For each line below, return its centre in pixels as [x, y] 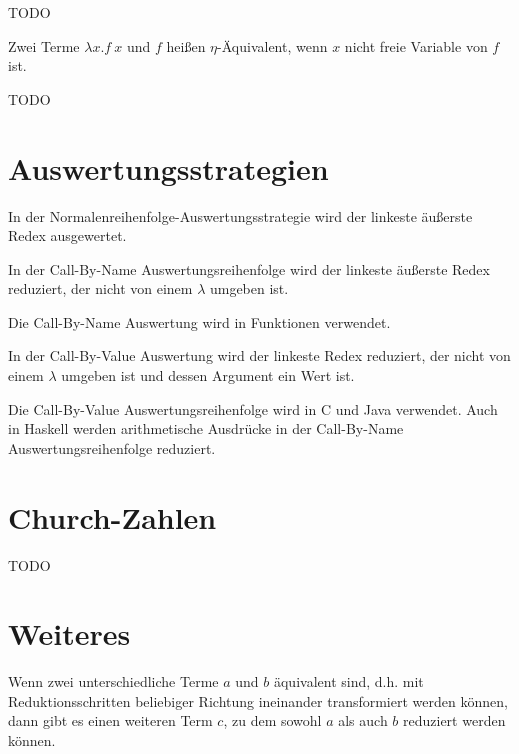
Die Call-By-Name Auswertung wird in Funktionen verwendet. [199, 321]
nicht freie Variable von [416, 45]
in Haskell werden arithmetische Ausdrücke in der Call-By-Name [206, 428]
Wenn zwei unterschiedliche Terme [113, 681]
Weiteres [69, 633]
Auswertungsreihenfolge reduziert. [112, 447]
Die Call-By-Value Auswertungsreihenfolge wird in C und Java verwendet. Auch [253, 408]
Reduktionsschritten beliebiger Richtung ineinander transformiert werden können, [258, 700]
